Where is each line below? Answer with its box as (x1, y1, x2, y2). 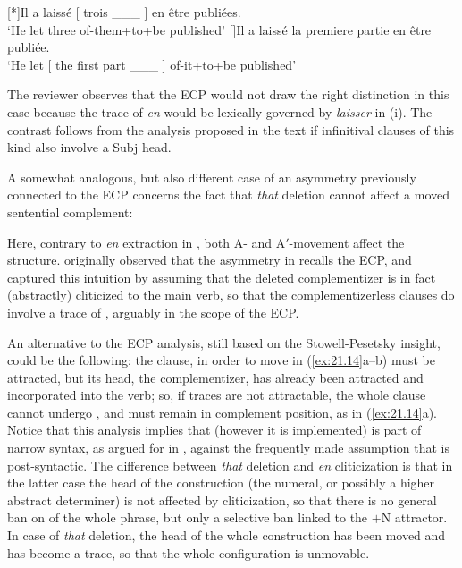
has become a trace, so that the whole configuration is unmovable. (7, 543, 370, 562)
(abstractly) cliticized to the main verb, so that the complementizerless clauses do (7, 285, 455, 304)
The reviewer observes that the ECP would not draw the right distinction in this (7, 85, 449, 104)
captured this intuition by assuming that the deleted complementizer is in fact (7, 267, 436, 286)
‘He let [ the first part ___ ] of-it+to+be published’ (7, 55, 297, 73)
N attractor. (381, 508, 448, 527)
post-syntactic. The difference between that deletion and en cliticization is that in (7, 455, 453, 474)
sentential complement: (7, 202, 133, 221)
